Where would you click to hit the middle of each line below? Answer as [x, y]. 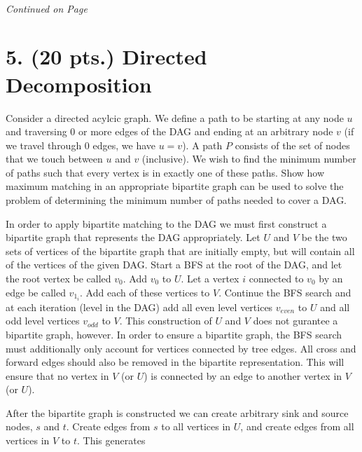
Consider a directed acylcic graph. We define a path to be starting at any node [175, 117]
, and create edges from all [297, 426]
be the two [324, 237]
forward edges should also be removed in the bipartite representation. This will [175, 362]
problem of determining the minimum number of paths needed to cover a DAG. [176, 200]
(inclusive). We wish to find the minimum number [249, 159]
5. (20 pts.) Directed [106, 56]
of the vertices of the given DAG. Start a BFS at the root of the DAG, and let [174, 265]
